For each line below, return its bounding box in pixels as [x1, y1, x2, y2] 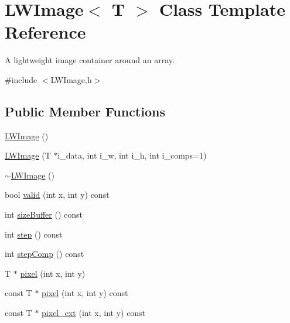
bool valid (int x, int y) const [5, 188, 110, 201]
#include [5, 73, 37, 85]
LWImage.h [50, 73, 92, 85]
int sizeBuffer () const [5, 208, 83, 221]
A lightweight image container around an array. [5, 54, 175, 66]
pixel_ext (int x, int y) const [42, 307, 146, 319]
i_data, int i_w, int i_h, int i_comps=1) [57, 149, 207, 161]
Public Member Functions [5, 102, 165, 120]
